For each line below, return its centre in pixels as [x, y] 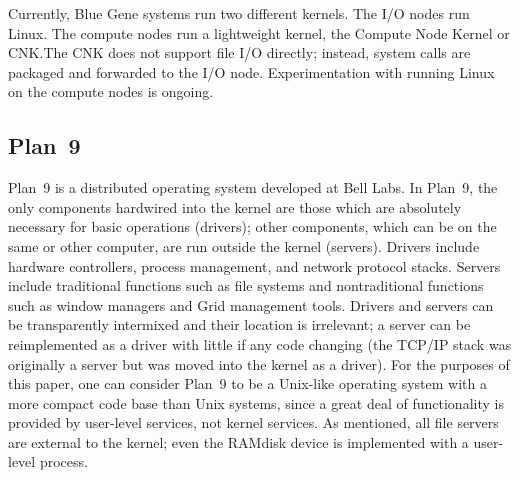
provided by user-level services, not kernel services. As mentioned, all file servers [253, 422]
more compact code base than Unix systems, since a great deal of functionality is [256, 402]
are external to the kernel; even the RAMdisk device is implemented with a [238, 441]
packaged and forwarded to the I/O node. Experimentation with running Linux [251, 71]
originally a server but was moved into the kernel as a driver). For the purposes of [259, 363]
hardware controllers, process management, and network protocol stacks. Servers [254, 265]
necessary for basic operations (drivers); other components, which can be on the [252, 226]
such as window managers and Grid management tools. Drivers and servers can [251, 304]
